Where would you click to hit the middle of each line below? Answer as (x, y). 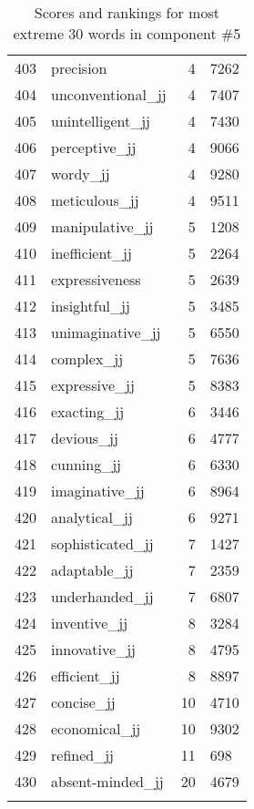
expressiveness (96, 279)
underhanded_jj (102, 596)
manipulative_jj (102, 226)
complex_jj (87, 358)
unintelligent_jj (101, 121)
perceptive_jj (94, 147)
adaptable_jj (92, 570)
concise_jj (83, 702)
